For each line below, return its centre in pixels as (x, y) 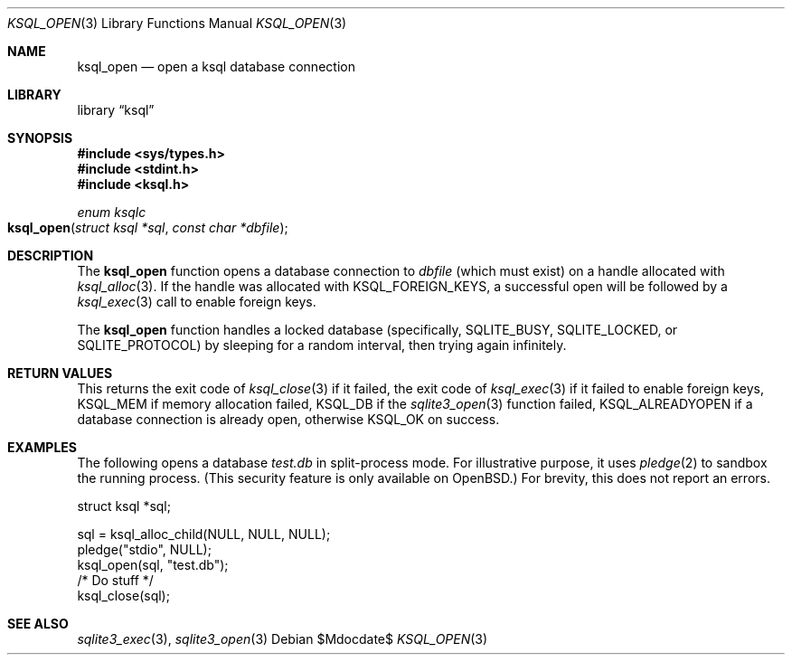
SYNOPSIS (40, 138)
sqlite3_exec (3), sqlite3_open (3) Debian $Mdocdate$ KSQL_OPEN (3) (283, 639)
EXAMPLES (42, 447)
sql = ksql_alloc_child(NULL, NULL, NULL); (204, 534)
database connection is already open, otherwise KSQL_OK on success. (288, 419)
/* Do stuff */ (115, 580)
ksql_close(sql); (123, 596)
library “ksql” (116, 110)
